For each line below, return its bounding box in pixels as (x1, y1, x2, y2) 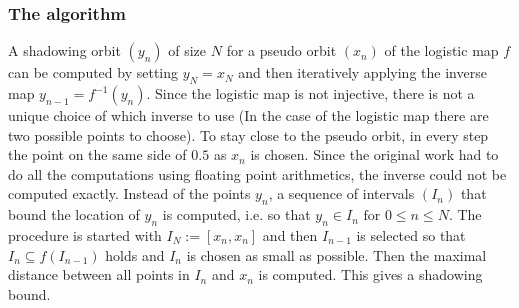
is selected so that (356, 224, 466, 245)
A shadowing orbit (8, 40, 121, 61)
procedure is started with (8, 224, 162, 245)
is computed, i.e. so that (162, 204, 311, 225)
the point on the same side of (8, 144, 187, 165)
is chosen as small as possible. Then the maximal (186, 244, 487, 265)
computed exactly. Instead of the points (8, 183, 251, 204)
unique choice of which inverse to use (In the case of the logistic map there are (8, 105, 489, 126)
